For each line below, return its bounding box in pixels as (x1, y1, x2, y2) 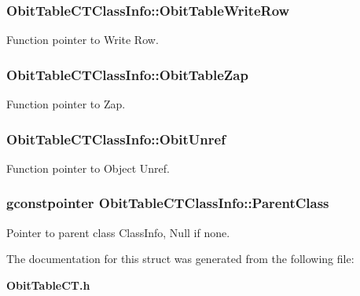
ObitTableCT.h (6, 276, 90, 293)
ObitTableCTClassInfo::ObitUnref (6, 129, 226, 148)
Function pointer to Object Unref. (6, 159, 170, 176)
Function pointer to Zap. (6, 96, 126, 112)
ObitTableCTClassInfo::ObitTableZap (6, 64, 248, 84)
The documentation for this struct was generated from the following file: (6, 250, 354, 267)
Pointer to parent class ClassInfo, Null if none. (6, 224, 230, 240)
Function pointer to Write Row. (6, 31, 159, 48)
